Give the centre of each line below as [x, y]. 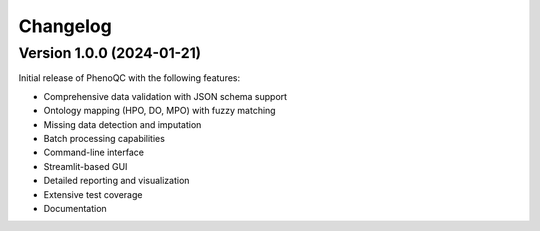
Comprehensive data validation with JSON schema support [165, 96]
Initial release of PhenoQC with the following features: [129, 78]
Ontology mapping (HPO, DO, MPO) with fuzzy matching [159, 111]
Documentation [75, 208]
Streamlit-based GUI [85, 166]
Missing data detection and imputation [122, 124]
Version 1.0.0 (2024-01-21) [110, 53]
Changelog [65, 26]
